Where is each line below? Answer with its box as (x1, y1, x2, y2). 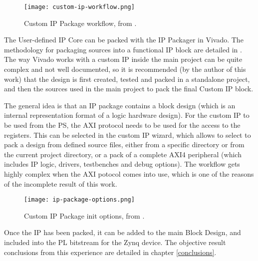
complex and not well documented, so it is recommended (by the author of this (4, 64, 246, 74)
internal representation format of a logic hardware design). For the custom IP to (4, 110, 250, 120)
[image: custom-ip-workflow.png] (24, 3, 135, 10)
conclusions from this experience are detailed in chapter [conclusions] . (4, 247, 217, 257)
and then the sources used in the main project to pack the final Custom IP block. (4, 83, 254, 94)
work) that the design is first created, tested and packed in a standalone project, (4, 73, 250, 84)
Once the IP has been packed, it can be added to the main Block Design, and (4, 227, 241, 238)
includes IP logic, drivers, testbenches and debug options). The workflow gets (4, 159, 240, 169)
